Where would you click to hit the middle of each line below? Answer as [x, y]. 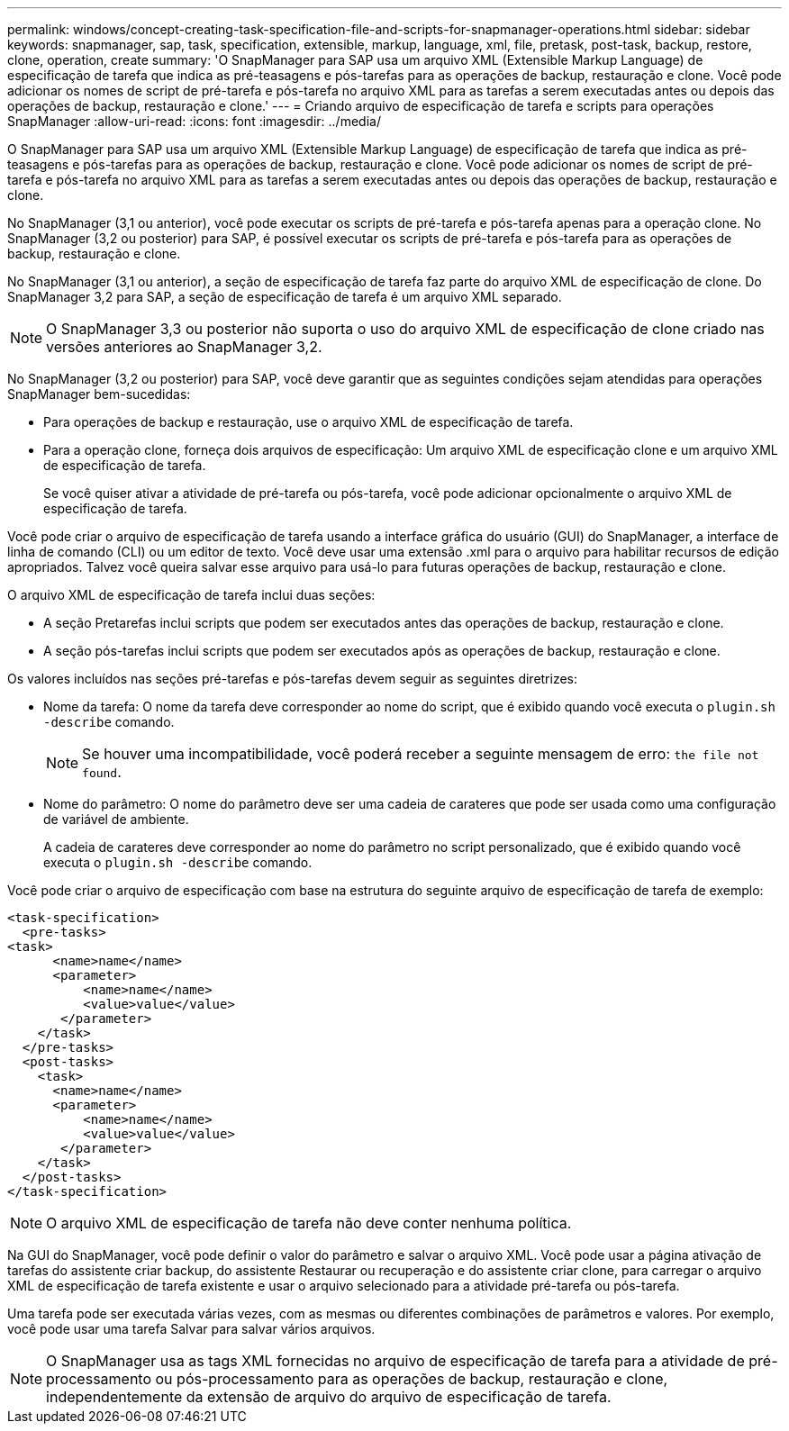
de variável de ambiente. [116, 819]
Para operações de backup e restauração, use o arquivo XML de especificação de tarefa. [308, 422]
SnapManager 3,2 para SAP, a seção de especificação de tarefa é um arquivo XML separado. [285, 297]
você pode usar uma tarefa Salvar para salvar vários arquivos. [191, 1329]
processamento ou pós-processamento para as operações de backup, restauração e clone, [357, 1379]
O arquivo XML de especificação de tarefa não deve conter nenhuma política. [309, 1223]
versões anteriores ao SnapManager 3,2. [184, 347]
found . [102, 772]
